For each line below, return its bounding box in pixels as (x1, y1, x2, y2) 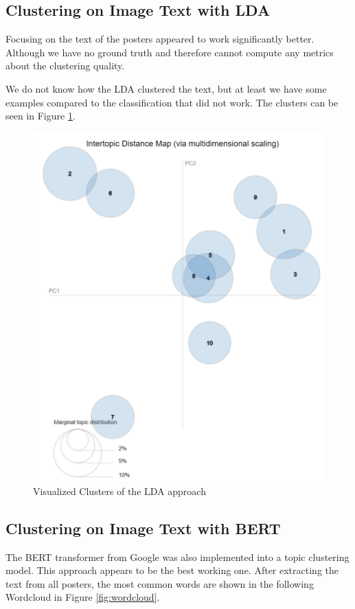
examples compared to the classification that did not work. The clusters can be (5, 95, 339, 109)
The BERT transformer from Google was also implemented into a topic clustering (5, 549, 350, 564)
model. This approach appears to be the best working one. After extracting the (5, 563, 339, 577)
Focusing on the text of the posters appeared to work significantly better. (5, 32, 314, 46)
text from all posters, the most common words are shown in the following (5, 576, 314, 590)
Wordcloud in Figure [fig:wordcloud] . (5, 590, 160, 604)
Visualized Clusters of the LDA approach (33, 483, 206, 498)
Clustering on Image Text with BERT (5, 517, 281, 538)
